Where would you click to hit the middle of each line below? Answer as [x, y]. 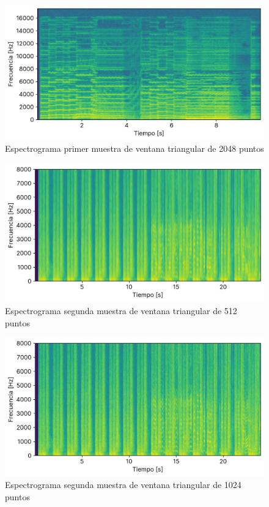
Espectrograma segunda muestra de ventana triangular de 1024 [123, 485]
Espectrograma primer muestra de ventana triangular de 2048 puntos [134, 148]
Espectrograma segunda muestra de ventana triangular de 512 [121, 310]
